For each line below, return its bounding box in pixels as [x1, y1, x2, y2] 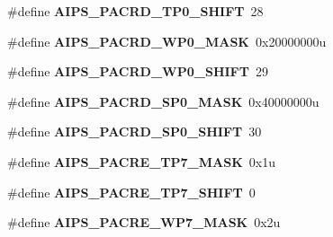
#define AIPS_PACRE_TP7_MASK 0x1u [7, 152, 275, 171]
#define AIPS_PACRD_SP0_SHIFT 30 [7, 122, 262, 141]
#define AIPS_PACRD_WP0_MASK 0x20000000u [7, 31, 327, 50]
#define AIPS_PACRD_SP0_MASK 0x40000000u [7, 92, 319, 110]
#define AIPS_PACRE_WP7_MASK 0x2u [7, 213, 281, 232]
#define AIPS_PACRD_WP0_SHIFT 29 [7, 62, 268, 81]
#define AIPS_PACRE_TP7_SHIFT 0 [7, 182, 256, 201]
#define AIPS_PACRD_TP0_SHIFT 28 [7, 2, 264, 20]
